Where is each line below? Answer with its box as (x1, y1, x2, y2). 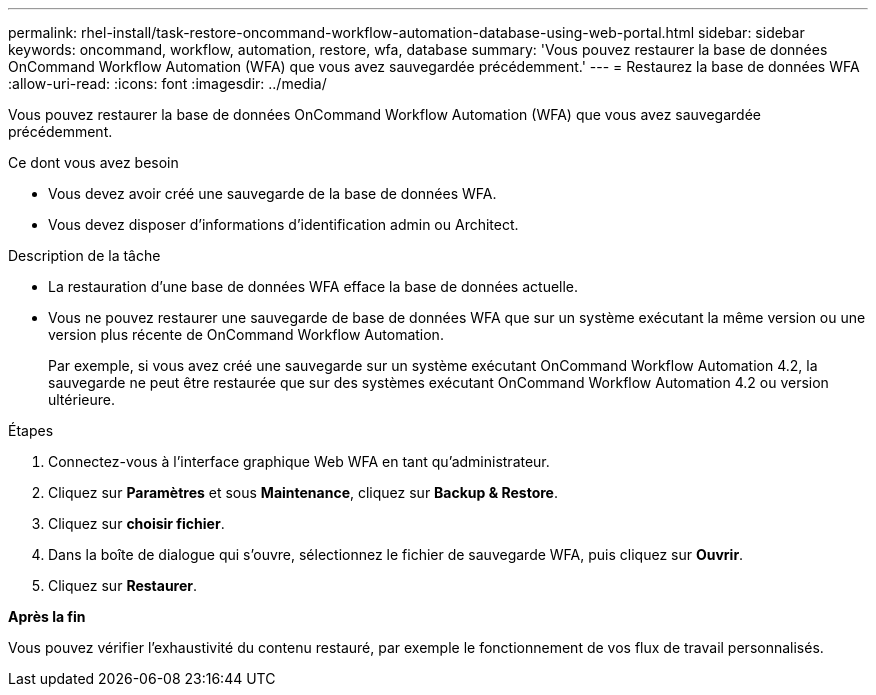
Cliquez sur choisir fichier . (48, 515, 225, 532)
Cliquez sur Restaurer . (48, 577, 198, 594)
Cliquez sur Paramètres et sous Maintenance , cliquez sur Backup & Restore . (48, 484, 558, 501)
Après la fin (8, 608, 86, 625)
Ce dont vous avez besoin (8, 154, 179, 171)
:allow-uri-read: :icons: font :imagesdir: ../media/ (8, 75, 327, 92)
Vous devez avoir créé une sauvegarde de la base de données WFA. (48, 185, 497, 202)
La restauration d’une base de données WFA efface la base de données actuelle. (48, 278, 579, 295)
